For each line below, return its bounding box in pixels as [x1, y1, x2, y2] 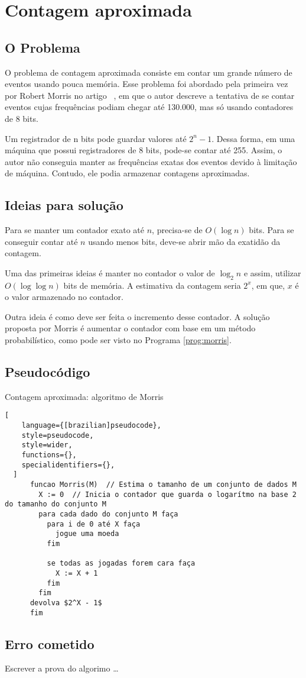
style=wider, [21, 441, 73, 450]
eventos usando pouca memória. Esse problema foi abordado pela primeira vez [5, 78, 288, 90]
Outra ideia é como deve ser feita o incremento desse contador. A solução [5, 310, 270, 322]
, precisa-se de [152, 224, 203, 236]
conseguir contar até [5, 235, 78, 247]
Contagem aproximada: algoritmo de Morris [5, 390, 164, 402]
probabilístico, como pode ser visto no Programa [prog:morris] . [5, 334, 232, 346]
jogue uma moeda [55, 530, 119, 538]
